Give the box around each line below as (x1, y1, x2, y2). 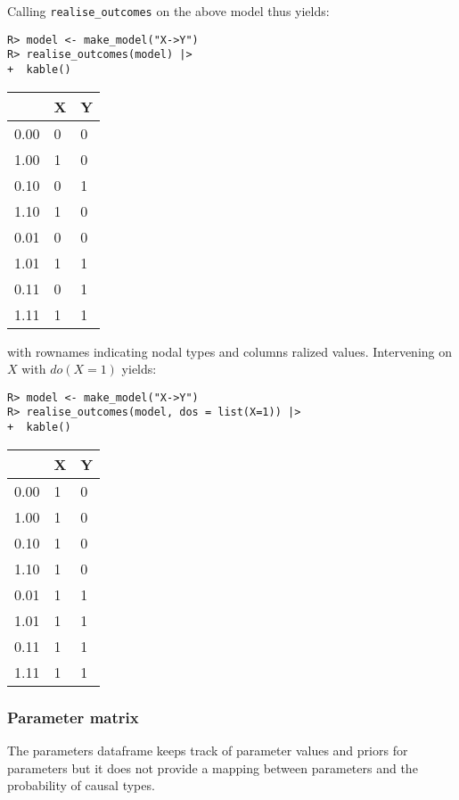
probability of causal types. (7, 776, 155, 795)
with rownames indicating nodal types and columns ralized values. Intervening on (7, 342, 452, 360)
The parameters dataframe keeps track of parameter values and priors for (7, 741, 408, 759)
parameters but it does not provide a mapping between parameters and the (7, 758, 418, 777)
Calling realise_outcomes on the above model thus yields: (7, 2, 330, 20)
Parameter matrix (7, 705, 139, 728)
